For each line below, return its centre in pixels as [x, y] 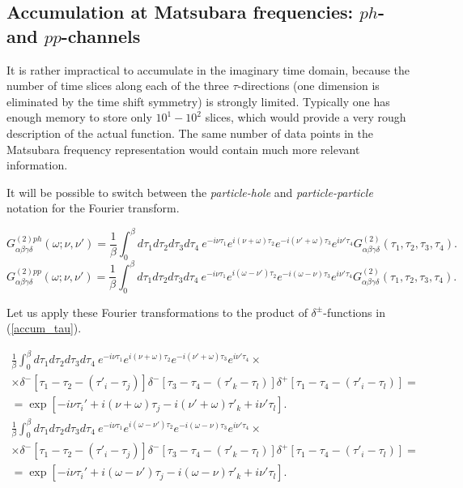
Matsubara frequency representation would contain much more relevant [183, 149]
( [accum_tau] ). [44, 328]
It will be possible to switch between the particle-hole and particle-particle [190, 192]
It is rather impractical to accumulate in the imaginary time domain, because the [208, 69]
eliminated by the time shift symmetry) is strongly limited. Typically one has [198, 101]
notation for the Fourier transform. [93, 208]
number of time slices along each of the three [118, 86]
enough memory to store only [79, 117]
